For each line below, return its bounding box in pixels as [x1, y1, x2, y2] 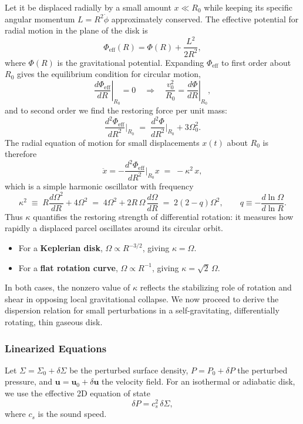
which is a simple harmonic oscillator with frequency [5, 179, 194, 192]
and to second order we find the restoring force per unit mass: [5, 104, 227, 116]
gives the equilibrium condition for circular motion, [16, 68, 201, 80]
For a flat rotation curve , [18, 261, 118, 273]
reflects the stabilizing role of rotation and [140, 281, 292, 293]
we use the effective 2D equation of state [5, 386, 151, 399]
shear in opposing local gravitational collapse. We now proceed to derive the [5, 292, 279, 305]
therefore [5, 148, 37, 160]
